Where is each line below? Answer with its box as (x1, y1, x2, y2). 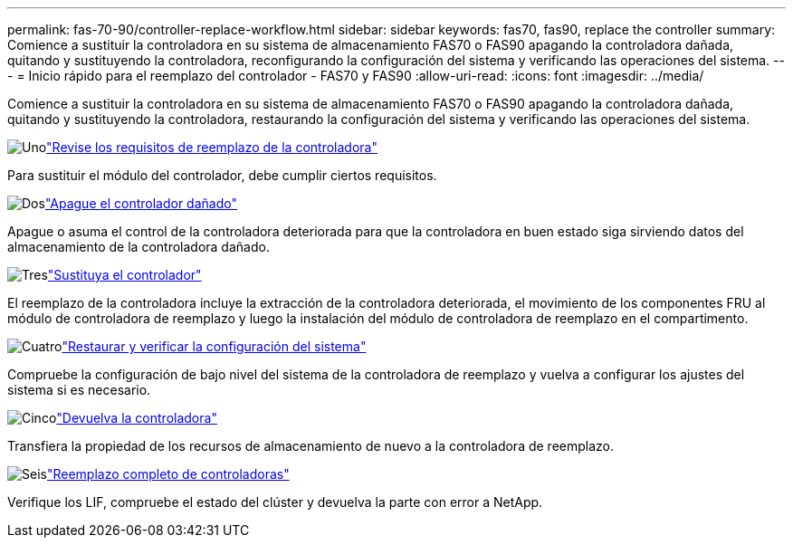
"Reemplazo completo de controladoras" (46, 466, 290, 482)
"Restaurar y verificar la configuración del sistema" (62, 339, 367, 354)
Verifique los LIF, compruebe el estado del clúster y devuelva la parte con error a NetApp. (7, 494, 543, 510)
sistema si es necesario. (7, 382, 151, 397)
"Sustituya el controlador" (47, 267, 202, 282)
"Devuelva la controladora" (56, 410, 217, 425)
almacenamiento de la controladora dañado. (7, 239, 270, 254)
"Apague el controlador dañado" (44, 196, 237, 211)
